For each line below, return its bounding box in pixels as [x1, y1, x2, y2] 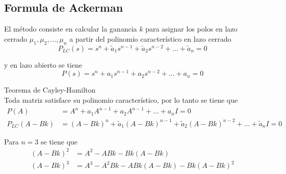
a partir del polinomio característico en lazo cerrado [69, 33, 231, 44]
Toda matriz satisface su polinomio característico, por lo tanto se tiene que [4, 94, 238, 105]
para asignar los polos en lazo [145, 23, 238, 34]
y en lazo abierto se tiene [4, 59, 82, 70]
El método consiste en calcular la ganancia [4, 23, 137, 34]
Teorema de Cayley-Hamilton [4, 84, 96, 95]
